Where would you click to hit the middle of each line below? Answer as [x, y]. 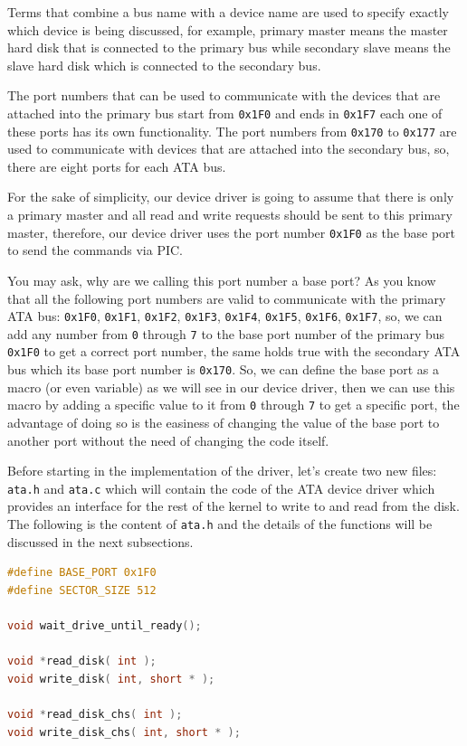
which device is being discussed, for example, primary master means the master [228, 29]
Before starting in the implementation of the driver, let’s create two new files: [222, 471]
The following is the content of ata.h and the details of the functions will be [220, 524]
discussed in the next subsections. [100, 541]
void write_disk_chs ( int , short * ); [124, 732]
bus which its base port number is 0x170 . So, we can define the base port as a [223, 369]
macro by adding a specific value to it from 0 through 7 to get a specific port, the [233, 405]
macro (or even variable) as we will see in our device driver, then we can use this [231, 387]
